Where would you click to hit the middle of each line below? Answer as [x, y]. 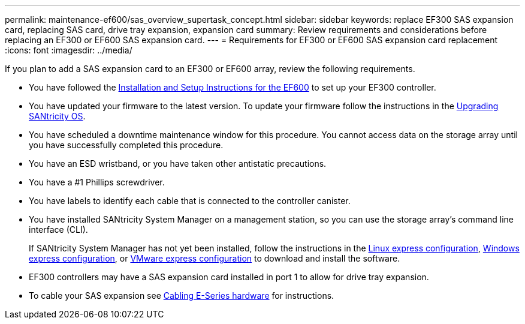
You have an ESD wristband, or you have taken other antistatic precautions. [178, 163]
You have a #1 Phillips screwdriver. [97, 182]
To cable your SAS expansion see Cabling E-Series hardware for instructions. [182, 295]
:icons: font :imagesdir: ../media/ [69, 50]
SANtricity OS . [57, 116]
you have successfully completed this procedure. [126, 145]
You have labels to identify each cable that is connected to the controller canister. [190, 201]
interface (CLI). [58, 229]
